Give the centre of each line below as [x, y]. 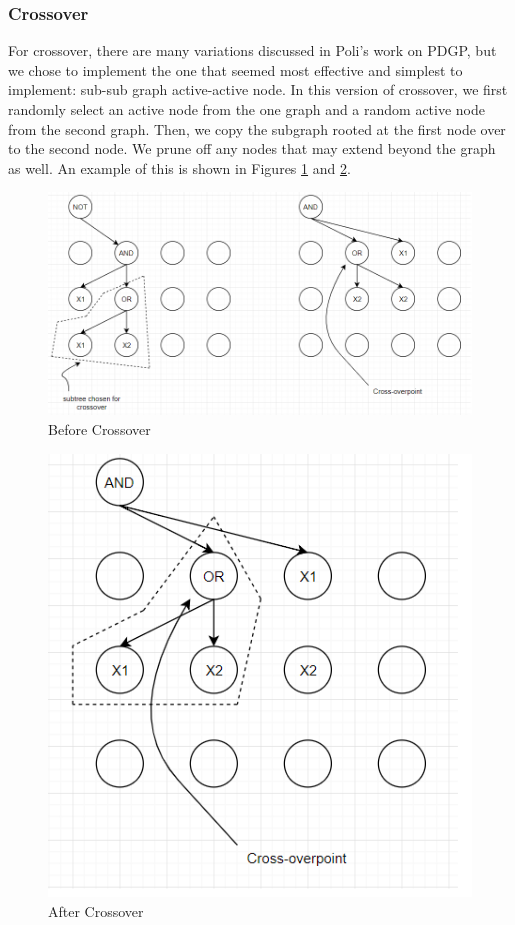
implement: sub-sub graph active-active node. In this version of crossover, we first [258, 89]
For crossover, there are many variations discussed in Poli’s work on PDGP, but [252, 50]
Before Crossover [99, 429]
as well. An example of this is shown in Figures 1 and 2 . [179, 167]
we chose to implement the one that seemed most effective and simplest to [235, 69]
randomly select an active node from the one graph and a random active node [247, 109]
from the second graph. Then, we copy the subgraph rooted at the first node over [257, 128]
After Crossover [96, 910]
